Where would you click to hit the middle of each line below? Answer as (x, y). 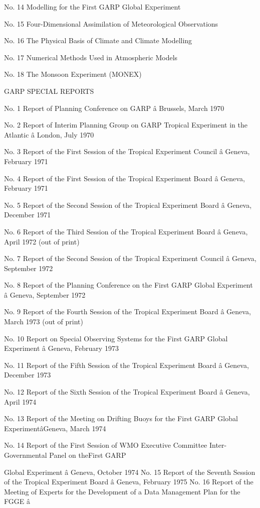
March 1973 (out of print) (44, 322)
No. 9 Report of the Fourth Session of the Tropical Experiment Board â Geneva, (127, 311)
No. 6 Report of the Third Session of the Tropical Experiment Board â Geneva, (126, 231)
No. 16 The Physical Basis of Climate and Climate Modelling (98, 40)
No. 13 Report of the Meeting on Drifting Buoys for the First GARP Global (121, 418)
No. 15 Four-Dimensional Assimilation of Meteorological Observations (111, 23)
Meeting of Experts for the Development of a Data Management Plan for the (122, 491)
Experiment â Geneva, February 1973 (61, 348)
